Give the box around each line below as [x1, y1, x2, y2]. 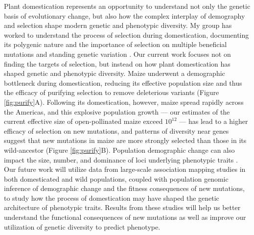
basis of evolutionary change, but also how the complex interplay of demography [4, 10, 245, 21]
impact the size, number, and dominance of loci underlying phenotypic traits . [4, 154, 238, 164]
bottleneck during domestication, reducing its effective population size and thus [4, 77, 242, 88]
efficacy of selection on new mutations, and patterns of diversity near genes [4, 125, 229, 136]
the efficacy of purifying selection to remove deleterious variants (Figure [4, 87, 219, 97]
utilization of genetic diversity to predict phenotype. [4, 221, 161, 232]
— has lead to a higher [179, 116, 248, 126]
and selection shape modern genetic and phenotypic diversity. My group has [4, 20, 232, 30]
